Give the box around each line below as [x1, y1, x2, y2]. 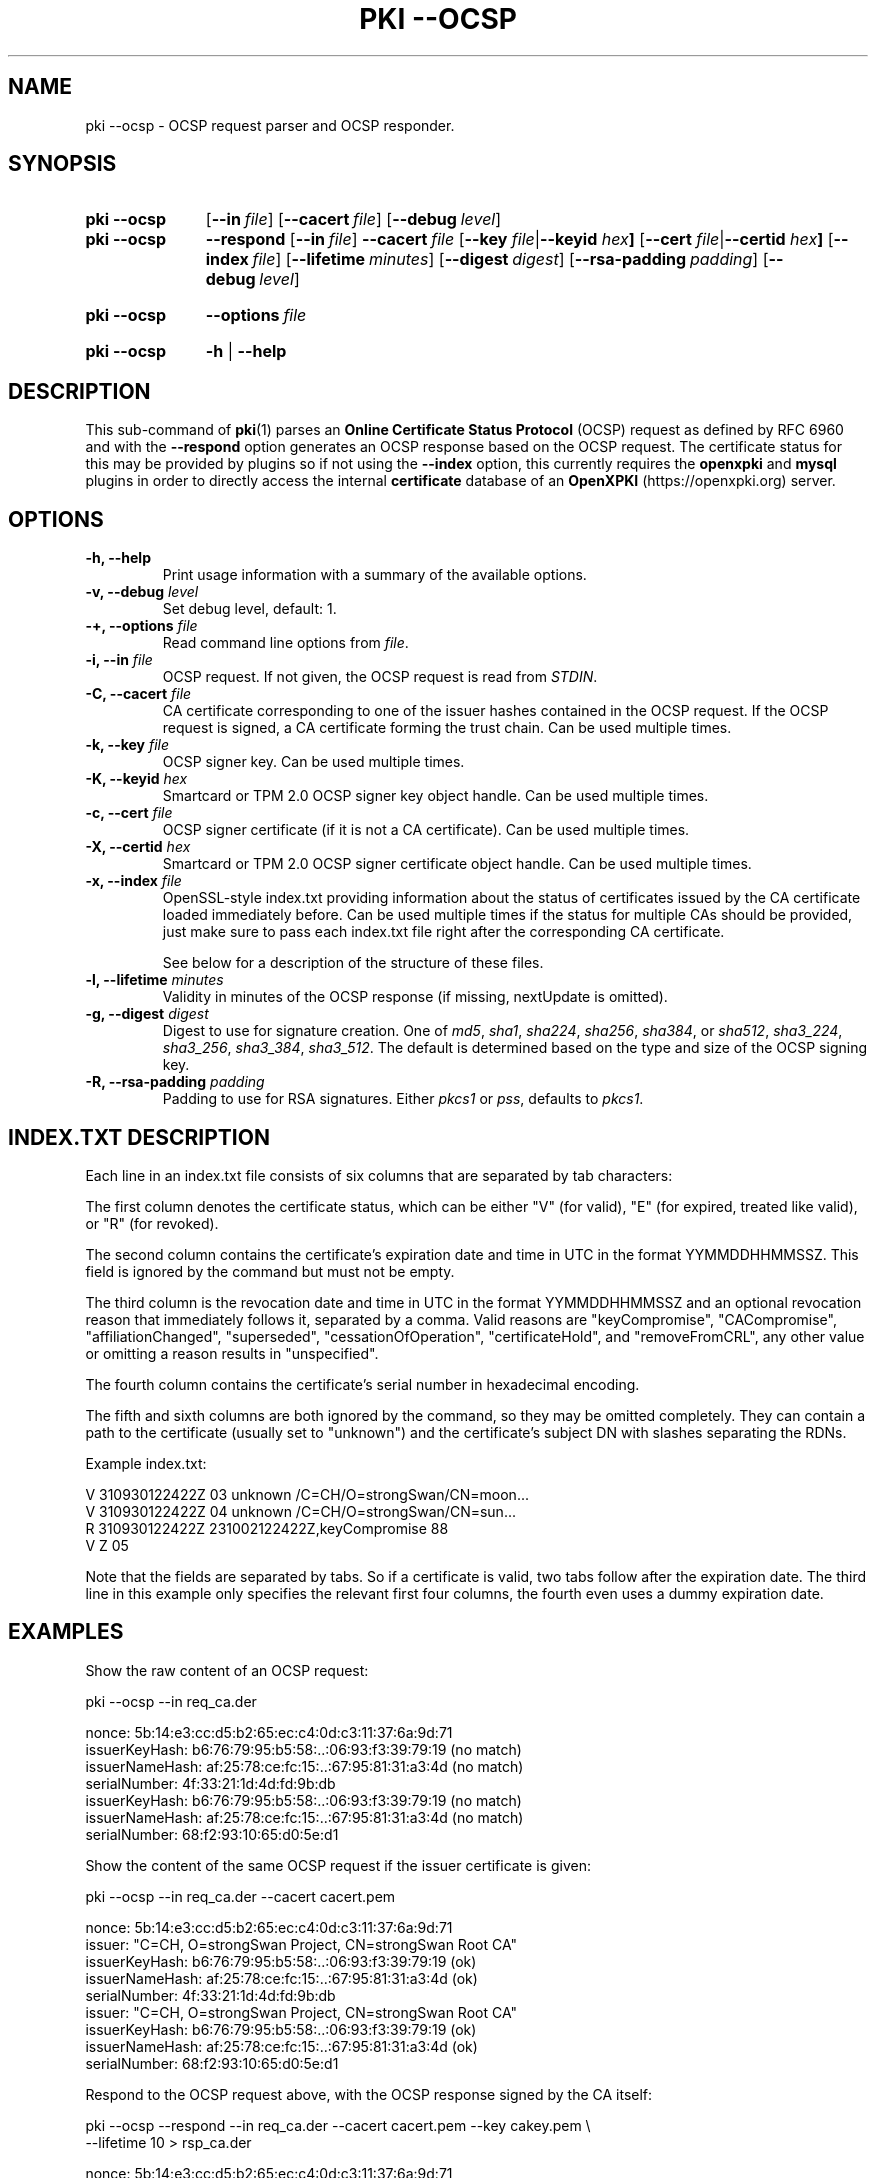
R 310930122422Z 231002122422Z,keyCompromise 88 [85, 1519, 449, 1537]
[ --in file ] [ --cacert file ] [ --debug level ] [205, 209, 502, 230]
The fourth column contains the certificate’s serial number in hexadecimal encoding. [85, 1375, 640, 1393]
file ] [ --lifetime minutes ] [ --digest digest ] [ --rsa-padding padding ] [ [252, 249, 769, 270]
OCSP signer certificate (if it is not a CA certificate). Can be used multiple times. [162, 821, 690, 839]
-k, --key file [85, 736, 170, 754]
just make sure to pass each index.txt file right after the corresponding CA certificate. [162, 923, 725, 941]
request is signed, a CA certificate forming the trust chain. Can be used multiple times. [162, 719, 732, 737]
